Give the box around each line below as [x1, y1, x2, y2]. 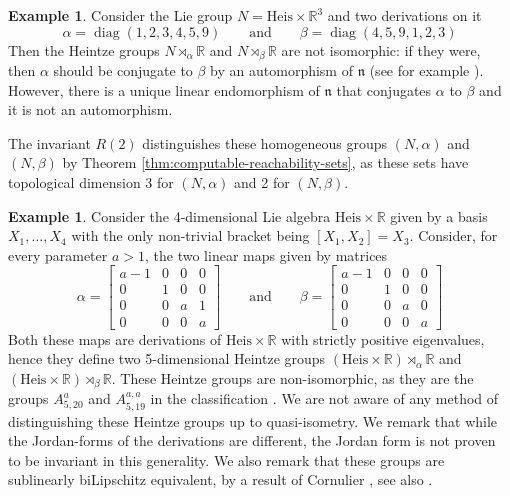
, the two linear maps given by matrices [145, 244, 388, 265]
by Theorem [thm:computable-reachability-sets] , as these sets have [62, 152, 469, 173]
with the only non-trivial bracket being [71, 225, 310, 246]
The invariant [8, 132, 91, 153]
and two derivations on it [327, 5, 482, 25]
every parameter [8, 244, 108, 265]
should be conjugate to [53, 60, 193, 81]
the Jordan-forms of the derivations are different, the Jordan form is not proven [8, 430, 496, 451]
